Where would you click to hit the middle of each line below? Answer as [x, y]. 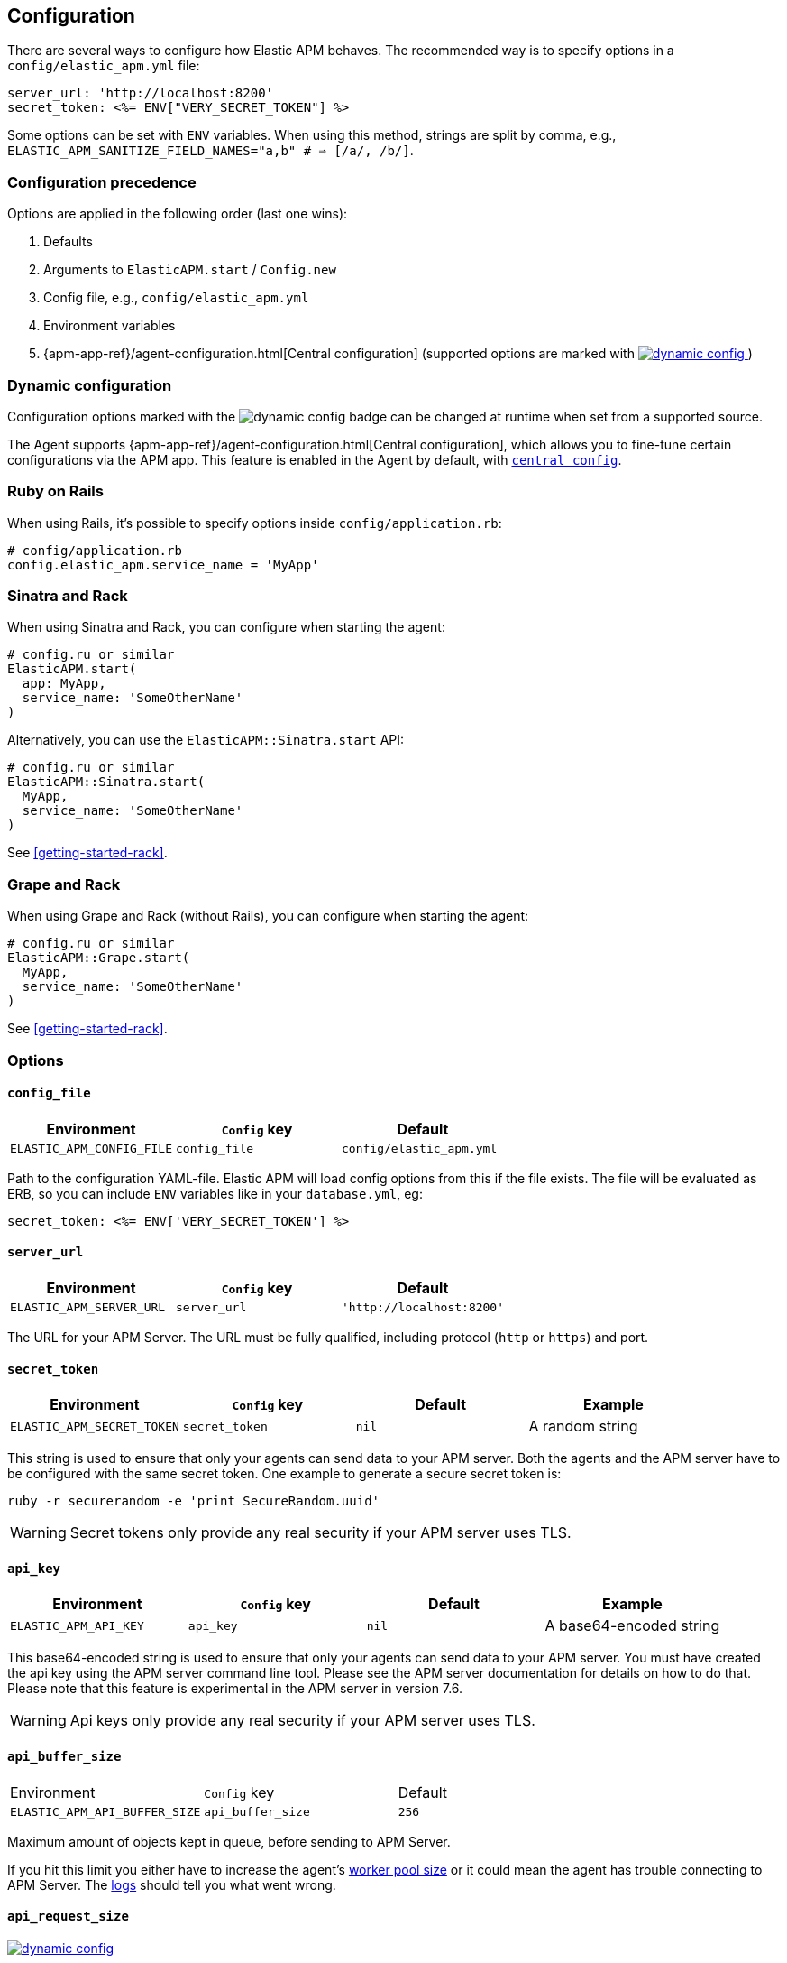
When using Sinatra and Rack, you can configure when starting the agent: [226, 627]
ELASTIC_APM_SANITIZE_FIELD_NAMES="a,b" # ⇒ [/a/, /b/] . [210, 151]
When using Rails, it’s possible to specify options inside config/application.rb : [255, 523]
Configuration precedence [102, 182]
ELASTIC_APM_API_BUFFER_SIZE [105, 1811]
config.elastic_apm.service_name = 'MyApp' [163, 565]
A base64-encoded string [632, 1626]
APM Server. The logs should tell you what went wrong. [172, 1884]
